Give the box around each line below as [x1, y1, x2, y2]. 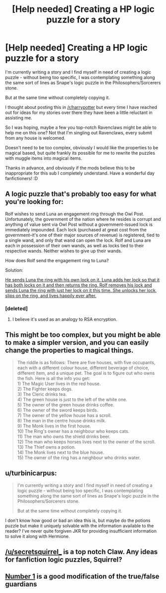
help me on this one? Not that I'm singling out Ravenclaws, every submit [5, 129, 153, 135]
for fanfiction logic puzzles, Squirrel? [5, 556, 122, 564]
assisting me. [5, 114, 32, 120]
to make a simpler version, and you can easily [5, 338, 149, 347]
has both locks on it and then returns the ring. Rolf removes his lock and [5, 282, 152, 288]
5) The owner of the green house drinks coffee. [17, 401, 114, 407]
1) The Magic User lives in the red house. [17, 381, 101, 387]
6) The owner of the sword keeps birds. [17, 407, 98, 413]
